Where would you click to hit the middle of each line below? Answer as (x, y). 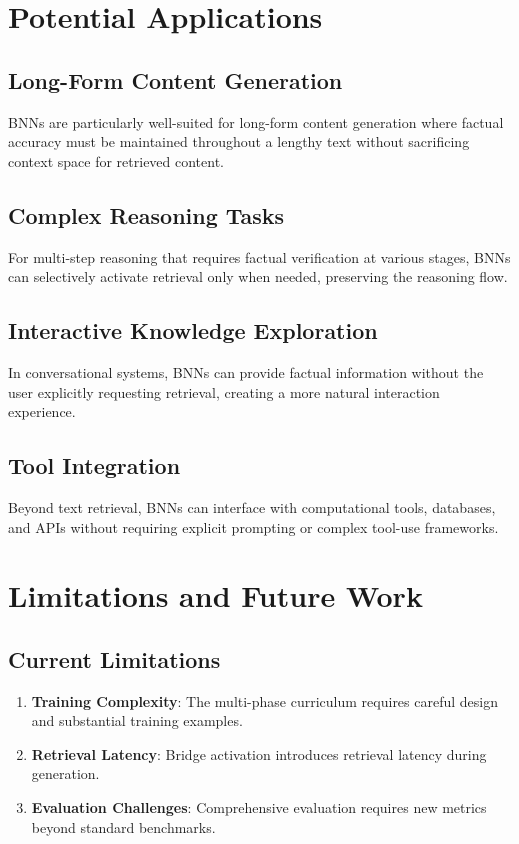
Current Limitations (114, 658)
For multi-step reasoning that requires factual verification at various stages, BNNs (259, 256)
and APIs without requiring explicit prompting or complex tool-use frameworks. (253, 526)
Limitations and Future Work (215, 595)
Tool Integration (94, 465)
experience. (42, 411)
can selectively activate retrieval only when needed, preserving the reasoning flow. (258, 276)
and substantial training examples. (137, 720)
